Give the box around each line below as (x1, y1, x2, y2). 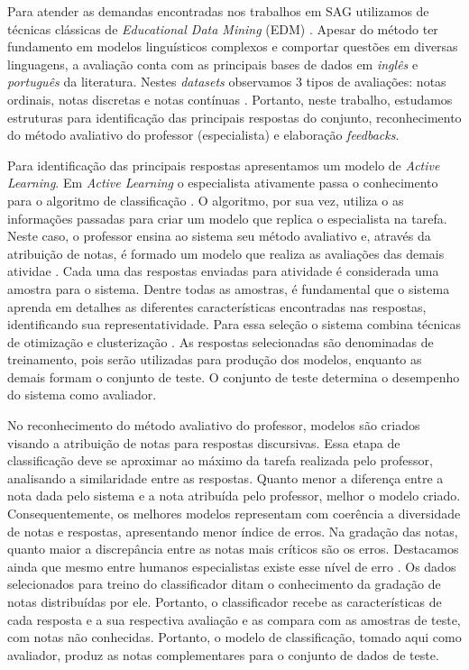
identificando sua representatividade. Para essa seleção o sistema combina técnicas (7, 315, 461, 334)
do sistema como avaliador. (7, 385, 157, 404)
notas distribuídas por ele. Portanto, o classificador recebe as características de (7, 592, 442, 610)
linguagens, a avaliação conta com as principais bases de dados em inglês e (7, 54, 418, 73)
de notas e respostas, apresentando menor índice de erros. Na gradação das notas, (7, 521, 458, 540)
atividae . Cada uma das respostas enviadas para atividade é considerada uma (7, 262, 439, 280)
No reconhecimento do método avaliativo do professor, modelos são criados (7, 416, 420, 435)
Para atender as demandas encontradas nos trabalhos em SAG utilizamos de (7, 2, 429, 20)
